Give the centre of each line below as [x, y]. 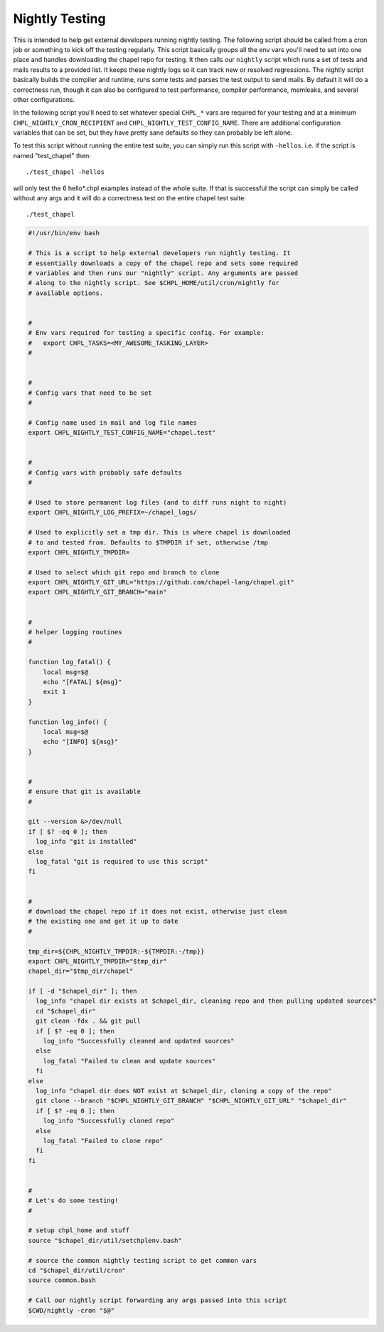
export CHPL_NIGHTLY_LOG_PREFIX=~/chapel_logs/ [112, 512]
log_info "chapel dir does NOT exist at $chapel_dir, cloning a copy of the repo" [184, 1091]
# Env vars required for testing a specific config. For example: [146, 333]
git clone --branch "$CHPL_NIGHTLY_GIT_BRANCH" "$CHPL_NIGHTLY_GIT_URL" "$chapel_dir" [192, 1101]
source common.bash [62, 1280]
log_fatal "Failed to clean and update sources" [129, 1061]
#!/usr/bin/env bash [64, 233]
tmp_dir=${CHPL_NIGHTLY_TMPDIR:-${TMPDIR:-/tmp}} [116, 951]
